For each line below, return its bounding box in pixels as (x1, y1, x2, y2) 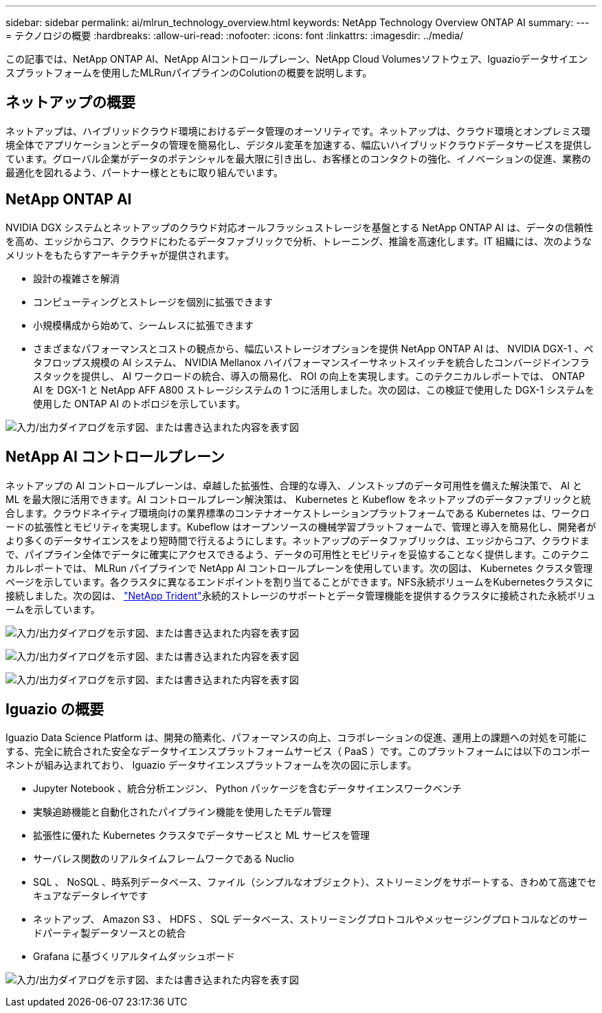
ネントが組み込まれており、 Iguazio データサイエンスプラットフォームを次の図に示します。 (5, 759, 417, 771)
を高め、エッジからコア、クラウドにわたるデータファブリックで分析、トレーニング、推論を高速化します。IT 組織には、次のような (5, 235, 592, 247)
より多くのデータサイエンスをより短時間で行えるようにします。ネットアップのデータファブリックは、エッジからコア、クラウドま (5, 534, 590, 546)
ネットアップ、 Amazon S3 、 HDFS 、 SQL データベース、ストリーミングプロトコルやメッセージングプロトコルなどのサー (33, 913, 588, 926)
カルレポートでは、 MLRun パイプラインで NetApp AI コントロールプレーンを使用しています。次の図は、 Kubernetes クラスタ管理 (5, 562, 593, 574)
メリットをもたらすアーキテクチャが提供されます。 (5, 248, 235, 261)
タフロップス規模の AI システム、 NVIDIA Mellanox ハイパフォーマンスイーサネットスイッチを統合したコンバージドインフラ (33, 356, 590, 368)
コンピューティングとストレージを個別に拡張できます (33, 295, 273, 308)
